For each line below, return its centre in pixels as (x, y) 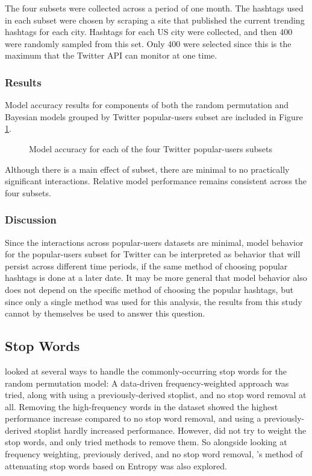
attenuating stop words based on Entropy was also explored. (116, 465)
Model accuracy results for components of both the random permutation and (147, 105)
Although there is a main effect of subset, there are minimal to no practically (147, 169)
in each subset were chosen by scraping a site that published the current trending (155, 20)
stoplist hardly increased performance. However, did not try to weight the (170, 430)
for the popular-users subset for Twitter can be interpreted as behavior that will (153, 254)
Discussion (31, 220)
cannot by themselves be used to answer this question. (105, 313)
